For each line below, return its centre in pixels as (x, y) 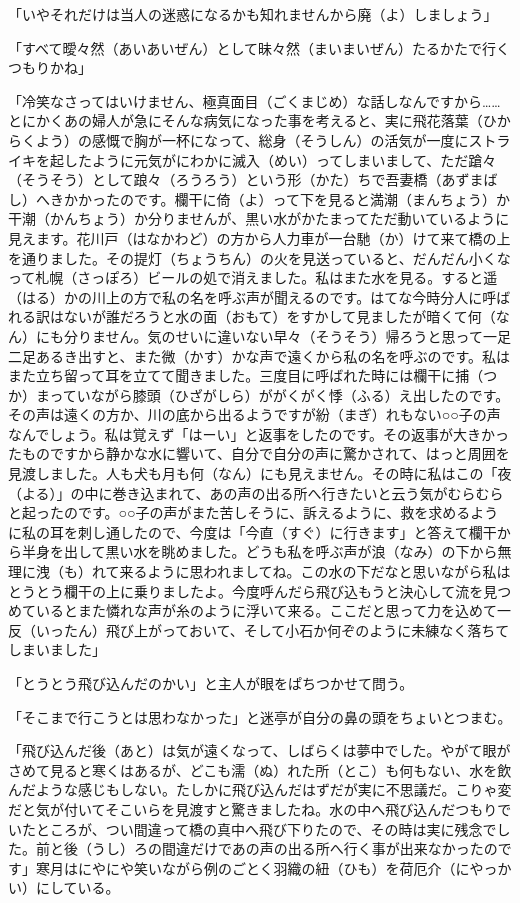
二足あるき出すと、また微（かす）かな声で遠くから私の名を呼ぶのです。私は (259, 355)
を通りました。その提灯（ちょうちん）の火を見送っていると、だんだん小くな (259, 257)
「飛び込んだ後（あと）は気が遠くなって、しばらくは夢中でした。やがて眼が (259, 750)
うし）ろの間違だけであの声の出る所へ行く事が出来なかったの (294, 848)
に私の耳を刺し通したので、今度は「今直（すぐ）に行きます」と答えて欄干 (252, 531)
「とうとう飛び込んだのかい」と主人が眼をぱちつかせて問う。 (211, 683)
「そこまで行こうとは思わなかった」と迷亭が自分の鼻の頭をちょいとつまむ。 (260, 716)
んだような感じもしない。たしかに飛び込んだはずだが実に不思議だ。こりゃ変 (260, 789)
